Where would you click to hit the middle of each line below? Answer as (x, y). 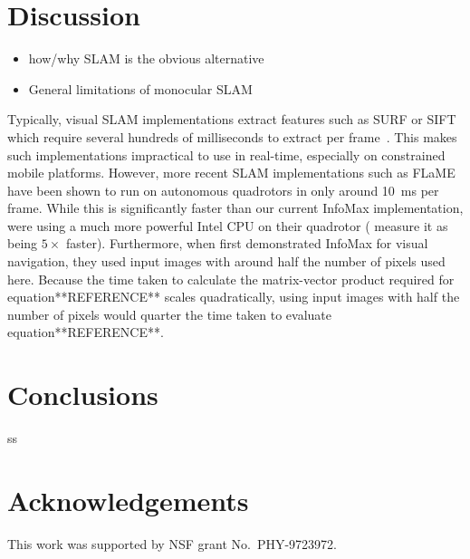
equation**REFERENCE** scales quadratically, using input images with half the (234, 297)
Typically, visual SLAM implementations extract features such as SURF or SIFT (232, 119)
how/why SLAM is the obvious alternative (146, 58)
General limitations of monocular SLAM (140, 88)
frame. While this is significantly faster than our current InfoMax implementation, (235, 208)
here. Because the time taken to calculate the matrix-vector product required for (231, 279)
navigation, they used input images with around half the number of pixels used (226, 261)
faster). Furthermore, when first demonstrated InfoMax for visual (247, 243)
